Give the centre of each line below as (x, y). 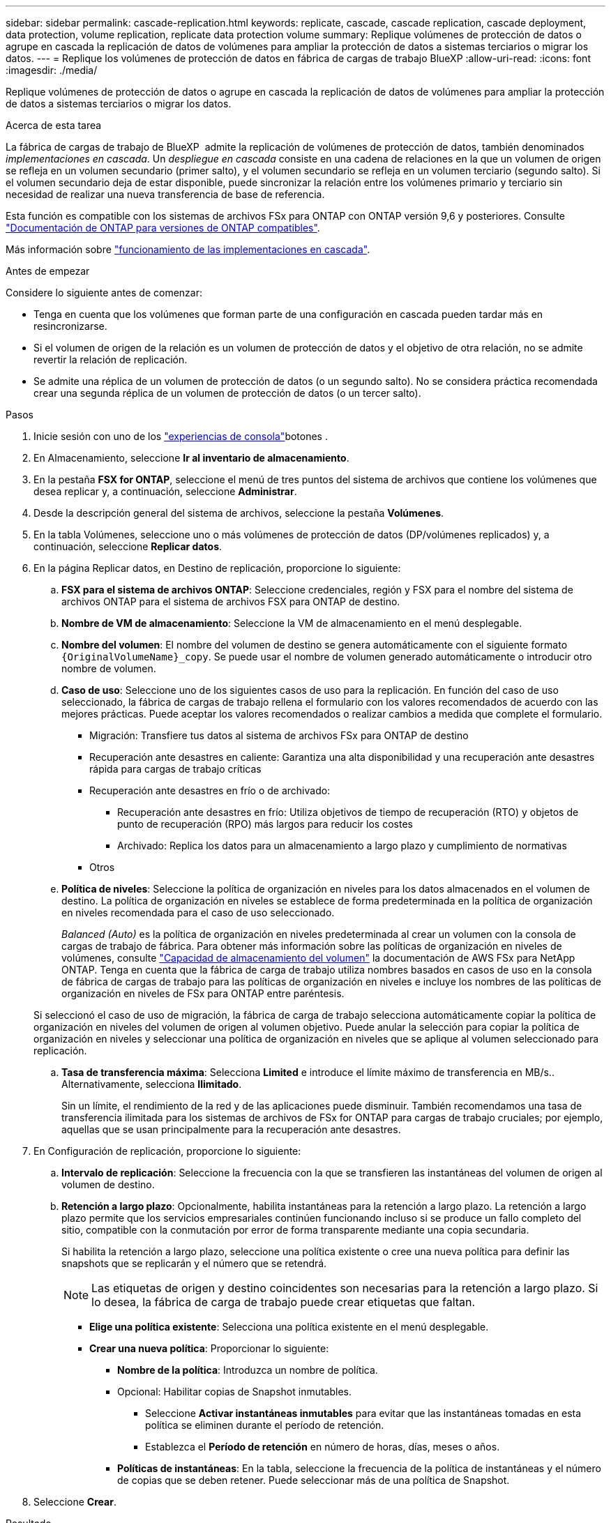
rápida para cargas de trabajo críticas (175, 769)
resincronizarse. (70, 326)
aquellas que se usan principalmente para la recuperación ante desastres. (231, 1129)
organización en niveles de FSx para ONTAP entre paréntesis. (203, 993)
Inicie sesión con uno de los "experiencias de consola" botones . (181, 436)
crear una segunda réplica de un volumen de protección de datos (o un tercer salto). (227, 393)
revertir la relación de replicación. (111, 359)
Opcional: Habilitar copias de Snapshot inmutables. (235, 1392)
